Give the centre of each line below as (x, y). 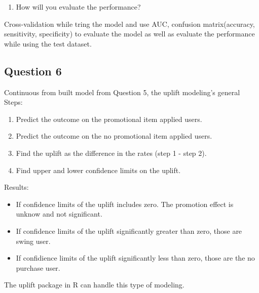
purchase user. (38, 267)
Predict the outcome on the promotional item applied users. (109, 119)
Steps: (13, 102)
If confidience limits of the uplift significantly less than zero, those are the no (135, 258)
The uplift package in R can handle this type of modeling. (94, 285)
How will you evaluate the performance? (78, 7)
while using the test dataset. (48, 43)
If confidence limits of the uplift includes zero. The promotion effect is (125, 204)
